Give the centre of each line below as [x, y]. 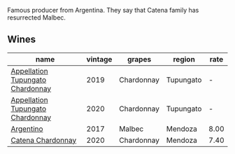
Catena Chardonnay [44, 140]
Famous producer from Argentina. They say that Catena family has [103, 10]
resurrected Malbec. [37, 17]
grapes [139, 59]
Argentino [27, 129]
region [184, 59]
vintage [99, 59]
